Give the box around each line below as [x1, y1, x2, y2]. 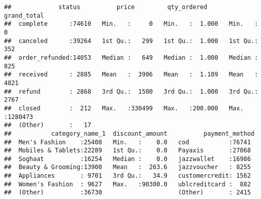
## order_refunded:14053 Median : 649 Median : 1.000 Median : [4, 54, 258, 61]
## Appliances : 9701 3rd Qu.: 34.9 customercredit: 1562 [4, 172, 251, 180]
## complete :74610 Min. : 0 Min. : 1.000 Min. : [4, 20, 258, 28]
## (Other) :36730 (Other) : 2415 [4, 189, 251, 196]
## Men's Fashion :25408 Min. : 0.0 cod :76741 [4, 138, 251, 146]
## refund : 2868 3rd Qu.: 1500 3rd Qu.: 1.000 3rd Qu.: [4, 88, 258, 95]
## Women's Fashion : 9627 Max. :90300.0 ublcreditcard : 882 [4, 180, 251, 188]
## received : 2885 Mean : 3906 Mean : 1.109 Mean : [4, 71, 258, 78]
